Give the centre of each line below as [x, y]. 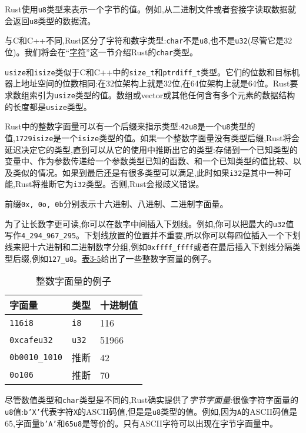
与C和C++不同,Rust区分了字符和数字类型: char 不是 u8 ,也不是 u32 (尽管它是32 [149, 40]
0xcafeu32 [31, 340]
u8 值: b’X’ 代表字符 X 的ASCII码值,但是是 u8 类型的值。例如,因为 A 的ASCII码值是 [151, 411]
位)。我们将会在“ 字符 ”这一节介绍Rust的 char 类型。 [101, 51]
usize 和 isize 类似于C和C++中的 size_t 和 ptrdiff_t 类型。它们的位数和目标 [148, 71]
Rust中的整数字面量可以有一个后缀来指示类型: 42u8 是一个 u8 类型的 [130, 126]
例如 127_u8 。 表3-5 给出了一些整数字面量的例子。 [124, 258]
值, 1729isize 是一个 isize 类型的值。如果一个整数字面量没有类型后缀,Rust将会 [152, 137]
